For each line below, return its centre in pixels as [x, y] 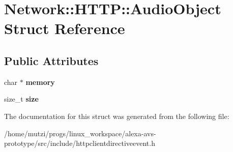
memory [40, 82]
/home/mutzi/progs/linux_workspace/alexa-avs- [80, 133]
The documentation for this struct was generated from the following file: [117, 116]
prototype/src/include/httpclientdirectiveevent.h [80, 143]
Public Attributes [51, 60]
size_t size [21, 99]
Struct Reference [65, 28]
